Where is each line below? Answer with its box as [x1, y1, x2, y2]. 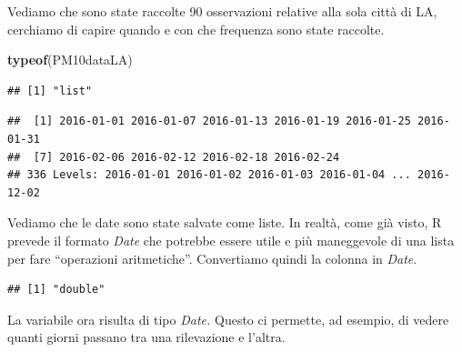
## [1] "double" [7, 283, 105, 297]
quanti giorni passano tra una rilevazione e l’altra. [7, 327, 286, 347]
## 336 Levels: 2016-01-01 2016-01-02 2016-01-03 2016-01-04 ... [7, 168, 411, 182]
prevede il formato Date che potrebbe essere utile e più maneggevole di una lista [7, 230, 455, 249]
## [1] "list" [7, 84, 93, 97]
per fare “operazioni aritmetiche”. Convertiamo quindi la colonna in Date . [7, 248, 417, 267]
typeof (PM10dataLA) [7, 50, 133, 69]
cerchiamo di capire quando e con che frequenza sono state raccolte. [7, 19, 385, 38]
